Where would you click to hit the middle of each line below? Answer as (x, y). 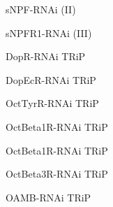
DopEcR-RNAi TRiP (51, 79)
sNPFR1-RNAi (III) (49, 33)
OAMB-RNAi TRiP (48, 197)
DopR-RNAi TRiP (46, 56)
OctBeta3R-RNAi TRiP (57, 174)
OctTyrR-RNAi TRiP (52, 103)
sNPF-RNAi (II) (41, 9)
